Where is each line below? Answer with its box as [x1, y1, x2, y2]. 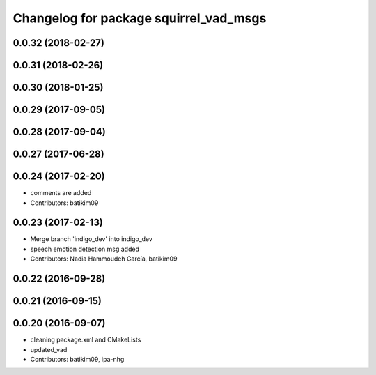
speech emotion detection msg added [30, 245, 139, 253]
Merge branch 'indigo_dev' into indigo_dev [30, 235, 153, 243]
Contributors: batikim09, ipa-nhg [30, 355, 125, 363]
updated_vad [30, 345, 68, 353]
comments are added [30, 189, 92, 197]
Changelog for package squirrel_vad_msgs [13, 10, 267, 26]
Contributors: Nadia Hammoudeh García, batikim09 [30, 254, 178, 263]
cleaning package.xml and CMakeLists [30, 335, 141, 344]
